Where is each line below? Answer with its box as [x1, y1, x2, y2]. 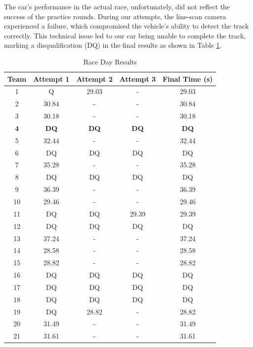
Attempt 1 [33, 73, 70, 84]
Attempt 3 [119, 73, 156, 84]
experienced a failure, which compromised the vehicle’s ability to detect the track [4, 21, 249, 31]
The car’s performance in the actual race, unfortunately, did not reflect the [4, 1, 230, 11]
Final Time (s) [162, 73, 213, 84]
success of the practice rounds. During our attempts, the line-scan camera [4, 11, 226, 21]
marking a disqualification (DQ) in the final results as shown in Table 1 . [4, 40, 222, 50]
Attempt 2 [76, 73, 113, 84]
